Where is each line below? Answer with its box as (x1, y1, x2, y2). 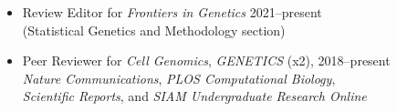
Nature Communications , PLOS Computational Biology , (22, 68, 336, 87)
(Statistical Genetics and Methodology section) (22, 20, 286, 39)
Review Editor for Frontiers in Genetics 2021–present (22, 3, 322, 21)
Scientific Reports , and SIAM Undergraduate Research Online (22, 86, 367, 106)
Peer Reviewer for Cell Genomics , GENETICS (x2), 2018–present (22, 51, 391, 70)
